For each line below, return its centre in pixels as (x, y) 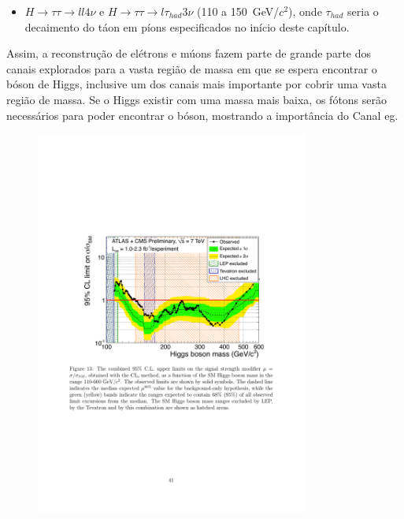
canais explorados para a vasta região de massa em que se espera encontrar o (192, 68)
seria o (363, 11)
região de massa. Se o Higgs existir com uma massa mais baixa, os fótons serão (197, 99)
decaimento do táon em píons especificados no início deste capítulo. (187, 26)
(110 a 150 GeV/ (238, 11)
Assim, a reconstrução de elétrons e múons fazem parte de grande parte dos (189, 53)
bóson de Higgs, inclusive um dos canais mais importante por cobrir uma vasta (196, 84)
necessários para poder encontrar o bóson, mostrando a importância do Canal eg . (202, 115)
